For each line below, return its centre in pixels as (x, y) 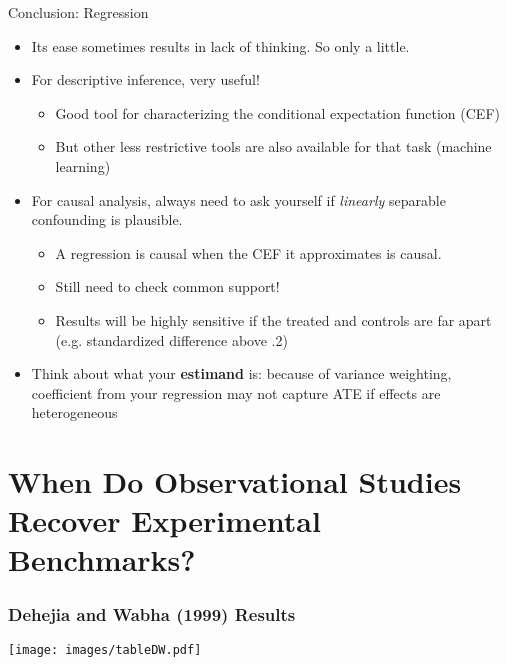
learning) (83, 165)
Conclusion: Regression (78, 12)
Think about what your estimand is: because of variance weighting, (241, 373)
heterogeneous (74, 412)
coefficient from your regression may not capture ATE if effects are (236, 392)
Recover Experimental (164, 520)
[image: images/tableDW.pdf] (105, 649)
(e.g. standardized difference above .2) (171, 339)
